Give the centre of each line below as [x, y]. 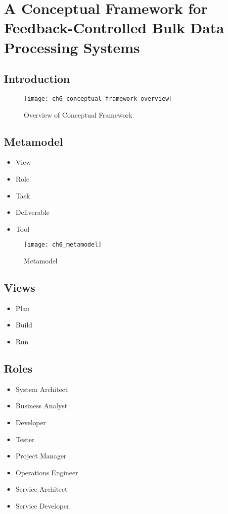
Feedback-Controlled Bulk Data [114, 28]
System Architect [42, 389]
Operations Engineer [47, 472]
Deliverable [33, 212]
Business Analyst [42, 406]
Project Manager [41, 456]
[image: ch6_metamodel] [63, 245]
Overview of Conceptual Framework [78, 114]
